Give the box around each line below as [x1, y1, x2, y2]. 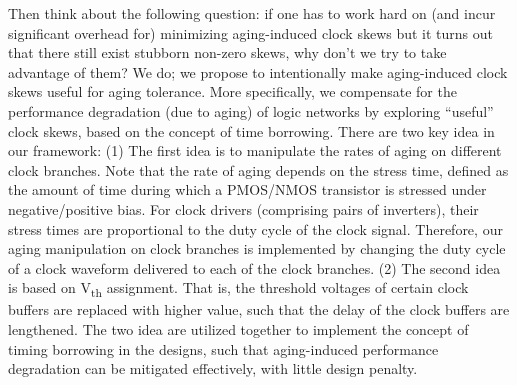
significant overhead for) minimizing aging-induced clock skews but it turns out [8, 22, 494, 43]
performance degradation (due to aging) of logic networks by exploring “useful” [8, 100, 494, 121]
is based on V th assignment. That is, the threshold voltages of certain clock [8, 277, 469, 301]
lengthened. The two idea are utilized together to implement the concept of [8, 319, 469, 340]
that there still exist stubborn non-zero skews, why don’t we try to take [8, 42, 447, 63]
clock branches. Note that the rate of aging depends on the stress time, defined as [8, 159, 509, 180]
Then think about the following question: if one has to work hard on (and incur [8, 3, 496, 23]
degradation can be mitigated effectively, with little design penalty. [8, 358, 418, 379]
